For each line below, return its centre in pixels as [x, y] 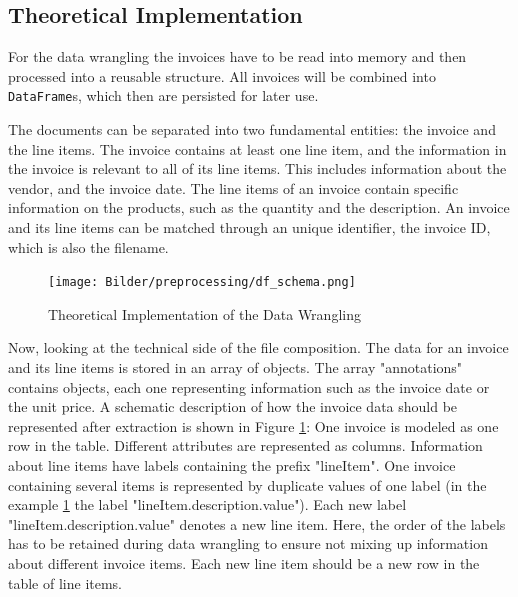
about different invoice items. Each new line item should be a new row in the [244, 562]
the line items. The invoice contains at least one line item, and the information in [257, 148]
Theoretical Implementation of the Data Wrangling [204, 313]
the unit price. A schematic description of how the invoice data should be [233, 406]
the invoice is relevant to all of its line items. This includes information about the [257, 168]
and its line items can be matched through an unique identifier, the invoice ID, [249, 227]
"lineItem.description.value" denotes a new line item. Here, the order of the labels [257, 523]
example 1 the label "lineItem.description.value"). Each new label [207, 504]
